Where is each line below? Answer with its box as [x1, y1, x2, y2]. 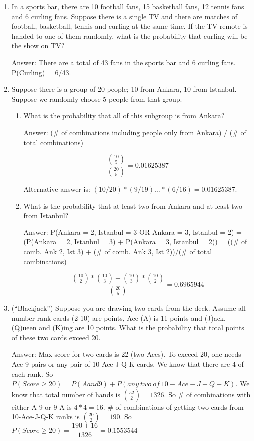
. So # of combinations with [164, 389, 251, 399]
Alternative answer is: [23, 184, 90, 194]
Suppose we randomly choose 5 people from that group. [11, 93, 182, 104]
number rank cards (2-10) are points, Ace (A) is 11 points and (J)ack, [11, 312, 226, 323]
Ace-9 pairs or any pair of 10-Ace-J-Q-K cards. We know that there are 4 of [11, 359, 244, 369]
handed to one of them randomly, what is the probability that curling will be [11, 30, 248, 41]
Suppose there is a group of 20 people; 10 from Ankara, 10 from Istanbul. [11, 84, 237, 94]
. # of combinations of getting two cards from [103, 401, 244, 412]
